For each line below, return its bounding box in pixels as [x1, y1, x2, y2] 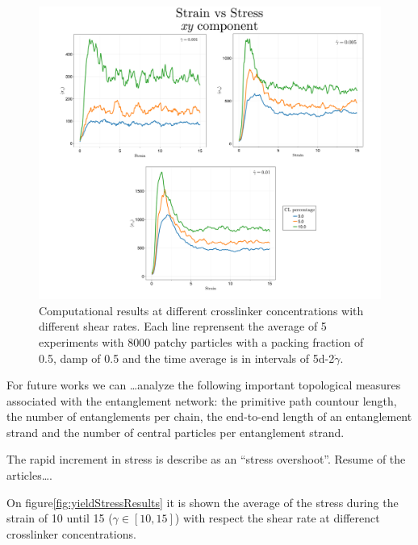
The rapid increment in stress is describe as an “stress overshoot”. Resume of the [6, 451, 406, 468]
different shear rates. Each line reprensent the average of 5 [39, 318, 327, 335]
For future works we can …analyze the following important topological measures [6, 377, 401, 393]
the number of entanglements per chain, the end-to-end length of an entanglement [6, 408, 412, 425]
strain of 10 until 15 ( [6, 510, 113, 526]
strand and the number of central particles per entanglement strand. [6, 423, 345, 440]
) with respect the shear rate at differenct [174, 510, 380, 526]
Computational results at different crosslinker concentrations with [39, 302, 364, 318]
